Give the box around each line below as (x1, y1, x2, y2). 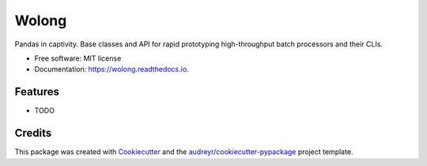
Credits (14, 127, 52, 140)
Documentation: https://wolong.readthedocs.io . (34, 65, 189, 74)
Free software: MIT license (34, 53, 122, 63)
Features (14, 85, 59, 98)
